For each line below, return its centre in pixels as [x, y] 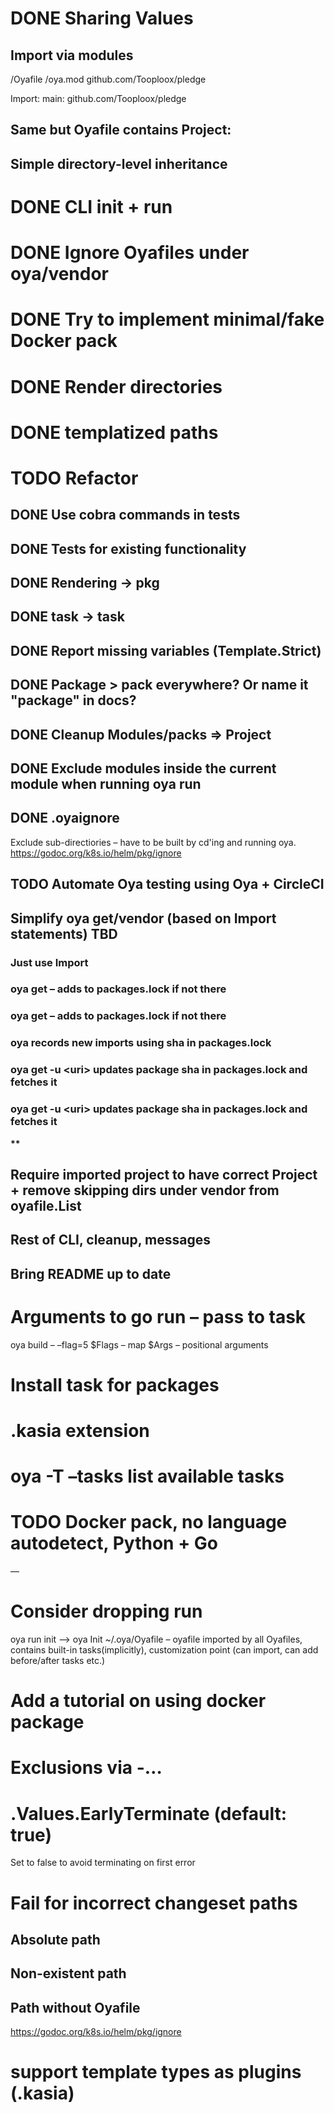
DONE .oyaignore [65, 818]
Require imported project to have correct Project [164, 1174]
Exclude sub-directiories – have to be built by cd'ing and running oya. [153, 842]
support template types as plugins [156, 2072]
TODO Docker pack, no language [149, 1522]
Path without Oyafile [75, 2007]
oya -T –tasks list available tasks [147, 1476]
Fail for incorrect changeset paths [154, 1903]
